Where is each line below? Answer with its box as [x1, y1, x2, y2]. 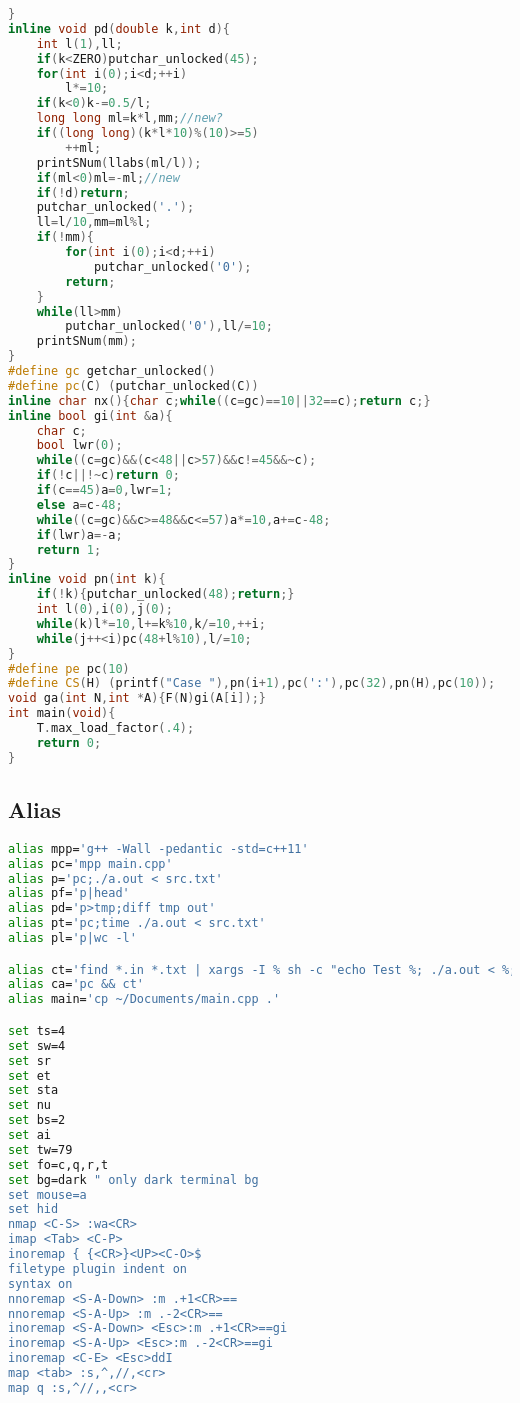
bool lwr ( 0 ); [36, 438, 123, 453]
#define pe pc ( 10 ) [8, 661, 130, 676]
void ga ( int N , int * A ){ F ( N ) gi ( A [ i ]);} [8, 691, 266, 706]
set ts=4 [8, 1023, 66, 1038]
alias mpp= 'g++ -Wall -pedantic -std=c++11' [8, 841, 309, 856]
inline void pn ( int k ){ [8, 572, 166, 587]
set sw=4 [8, 1038, 66, 1053]
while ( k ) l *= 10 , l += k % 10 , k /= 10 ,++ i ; [36, 616, 266, 631]
